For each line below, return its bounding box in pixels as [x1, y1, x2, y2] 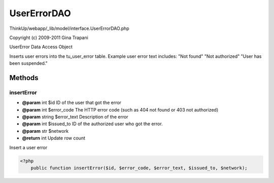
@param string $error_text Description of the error [22, 114, 129, 120]
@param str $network [22, 128, 68, 134]
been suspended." [9, 60, 48, 66]
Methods [9, 74, 39, 82]
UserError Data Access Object [9, 44, 73, 50]
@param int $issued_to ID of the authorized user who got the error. [22, 121, 163, 127]
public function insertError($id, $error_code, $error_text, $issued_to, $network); [30, 165, 248, 171]
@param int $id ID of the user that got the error [22, 99, 122, 106]
